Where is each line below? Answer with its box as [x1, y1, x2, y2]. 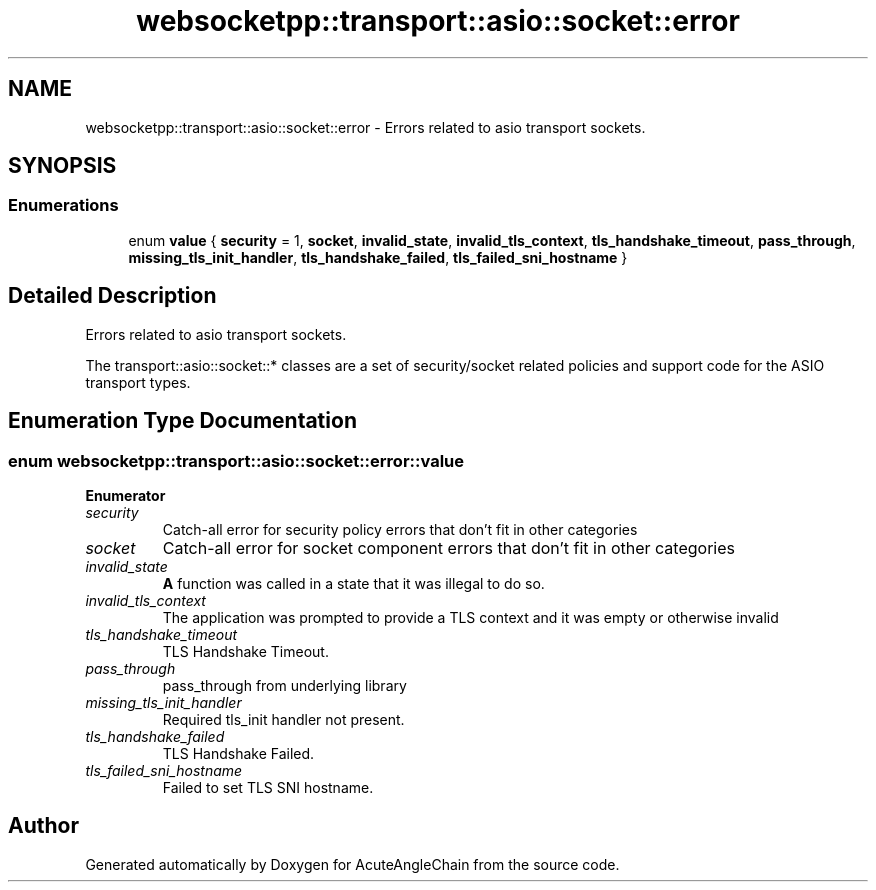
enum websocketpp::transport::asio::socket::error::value [8, 450, 464, 471]
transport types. [85, 373, 191, 391]
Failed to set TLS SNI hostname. [162, 778, 374, 796]
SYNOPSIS [8, 153, 117, 179]
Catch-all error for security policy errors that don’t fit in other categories [162, 520, 638, 538]
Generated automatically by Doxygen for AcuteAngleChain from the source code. [85, 855, 620, 873]
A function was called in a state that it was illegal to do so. [162, 574, 545, 592]
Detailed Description [8, 283, 217, 309]
